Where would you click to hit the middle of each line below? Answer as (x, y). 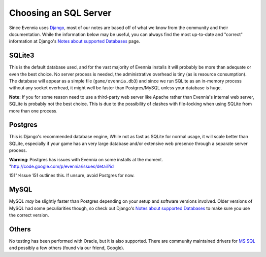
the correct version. (29, 215)
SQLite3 (22, 55)
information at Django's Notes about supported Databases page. (75, 41)
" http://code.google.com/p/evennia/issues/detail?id (62, 166)
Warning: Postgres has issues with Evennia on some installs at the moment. (86, 159)
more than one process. (33, 110)
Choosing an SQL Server (60, 13)
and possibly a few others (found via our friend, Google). (67, 248)
